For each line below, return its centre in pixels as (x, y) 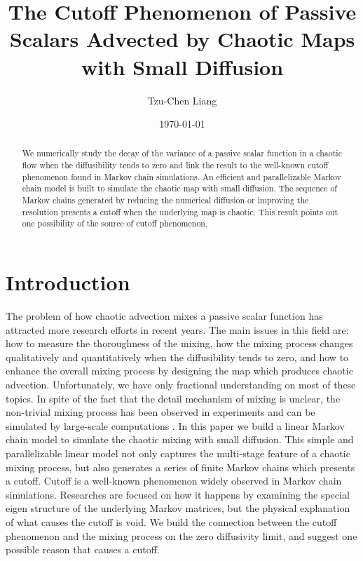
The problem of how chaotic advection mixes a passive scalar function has (164, 316)
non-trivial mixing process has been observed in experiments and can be (160, 412)
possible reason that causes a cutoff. (83, 549)
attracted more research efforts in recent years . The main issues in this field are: (177, 329)
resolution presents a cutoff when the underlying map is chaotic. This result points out (180, 211)
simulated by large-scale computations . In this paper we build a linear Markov (175, 425)
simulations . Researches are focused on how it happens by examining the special (178, 494)
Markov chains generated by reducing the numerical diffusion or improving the (165, 200)
